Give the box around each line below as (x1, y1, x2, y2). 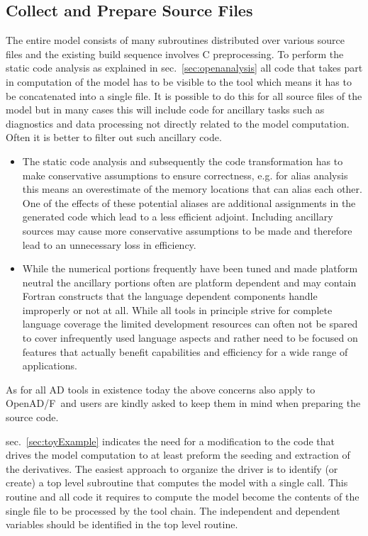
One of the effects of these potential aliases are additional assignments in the (22, 195, 356, 210)
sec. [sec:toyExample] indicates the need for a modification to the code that (6, 433, 335, 448)
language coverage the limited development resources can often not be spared (22, 316, 358, 331)
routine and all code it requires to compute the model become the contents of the (6, 489, 359, 504)
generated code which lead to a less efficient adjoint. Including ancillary (22, 209, 333, 224)
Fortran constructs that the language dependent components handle (22, 289, 318, 303)
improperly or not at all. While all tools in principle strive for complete (22, 302, 333, 317)
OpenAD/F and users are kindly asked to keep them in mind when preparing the (6, 396, 361, 411)
